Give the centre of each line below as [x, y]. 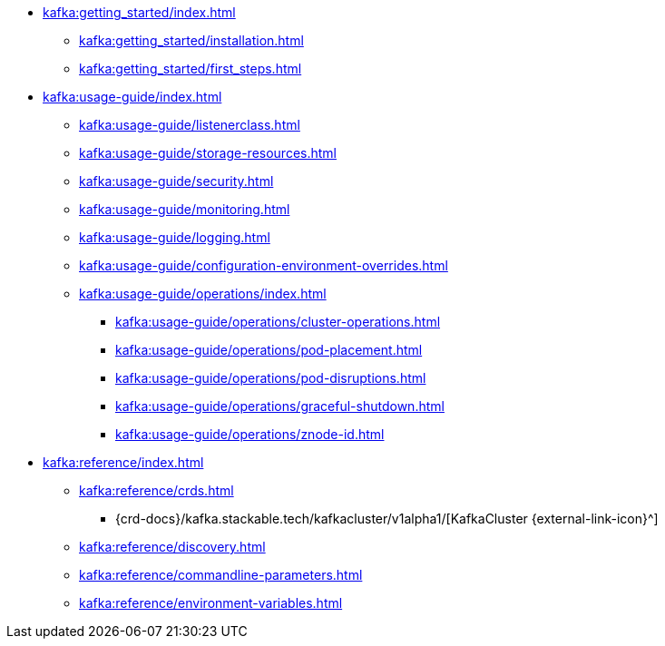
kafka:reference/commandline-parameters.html [221, 575]
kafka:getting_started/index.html [139, 12]
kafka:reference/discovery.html [172, 547]
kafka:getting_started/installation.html [191, 40]
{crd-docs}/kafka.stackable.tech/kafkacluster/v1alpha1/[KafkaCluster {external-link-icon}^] [387, 519]
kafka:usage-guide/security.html [176, 181]
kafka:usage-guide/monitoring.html [185, 209]
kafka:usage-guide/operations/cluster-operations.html [278, 322]
